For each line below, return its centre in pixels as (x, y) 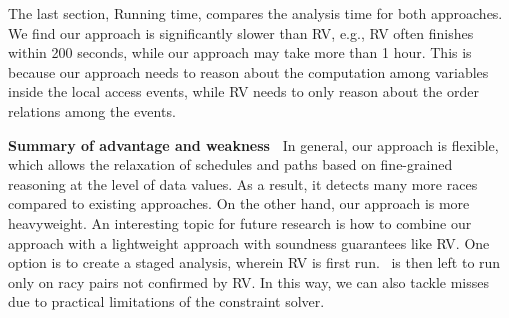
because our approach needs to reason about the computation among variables (248, 71)
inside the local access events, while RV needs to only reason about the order (243, 91)
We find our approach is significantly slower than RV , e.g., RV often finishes (241, 32)
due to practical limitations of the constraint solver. (166, 301)
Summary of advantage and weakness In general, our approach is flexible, (253, 144)
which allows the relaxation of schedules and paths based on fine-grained (230, 164)
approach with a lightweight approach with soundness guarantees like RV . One (249, 242)
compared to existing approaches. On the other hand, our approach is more (239, 203)
